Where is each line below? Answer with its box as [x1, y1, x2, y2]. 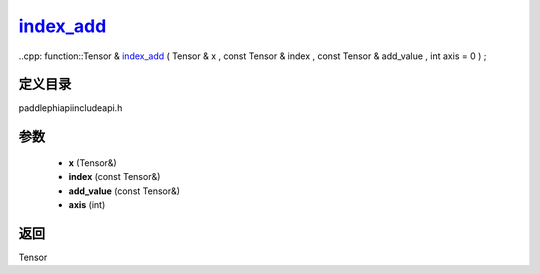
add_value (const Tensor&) [68, 185, 180, 197]
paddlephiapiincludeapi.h [18, 102, 123, 114]
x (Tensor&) [68, 156, 117, 169]
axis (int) [68, 199, 106, 211]
